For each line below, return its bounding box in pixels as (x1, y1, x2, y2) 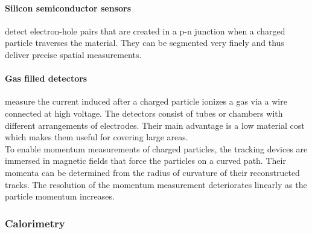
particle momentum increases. (5, 190, 115, 203)
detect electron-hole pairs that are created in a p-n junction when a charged (5, 24, 285, 37)
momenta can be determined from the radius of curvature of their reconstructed (5, 166, 300, 178)
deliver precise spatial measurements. (5, 48, 142, 60)
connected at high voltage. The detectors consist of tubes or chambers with (5, 106, 283, 119)
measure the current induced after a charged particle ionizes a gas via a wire (5, 95, 287, 108)
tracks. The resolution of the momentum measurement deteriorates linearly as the (5, 178, 307, 190)
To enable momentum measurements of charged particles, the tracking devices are (5, 142, 308, 155)
